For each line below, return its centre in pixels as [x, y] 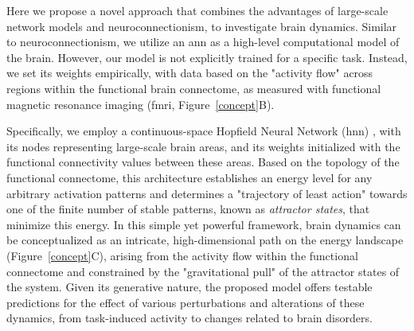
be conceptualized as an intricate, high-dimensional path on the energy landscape [205, 240]
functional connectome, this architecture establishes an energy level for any [189, 177]
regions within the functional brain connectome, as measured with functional [194, 88]
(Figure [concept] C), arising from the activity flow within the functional [182, 255]
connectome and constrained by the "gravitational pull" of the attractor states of [203, 271]
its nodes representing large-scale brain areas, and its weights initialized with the [203, 146]
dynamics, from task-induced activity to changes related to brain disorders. [189, 318]
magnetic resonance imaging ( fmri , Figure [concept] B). [141, 104]
